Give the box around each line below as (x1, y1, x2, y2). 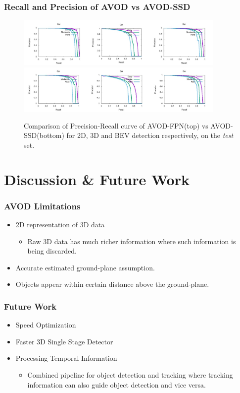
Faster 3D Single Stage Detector (15, 336, 113, 346)
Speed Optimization (15, 320, 76, 330)
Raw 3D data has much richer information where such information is (27, 236, 236, 246)
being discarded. (27, 246, 77, 256)
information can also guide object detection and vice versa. (27, 379, 206, 390)
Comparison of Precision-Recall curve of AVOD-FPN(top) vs (24, 120, 208, 131)
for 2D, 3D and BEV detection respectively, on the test (66, 130, 234, 140)
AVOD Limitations (4, 199, 81, 212)
